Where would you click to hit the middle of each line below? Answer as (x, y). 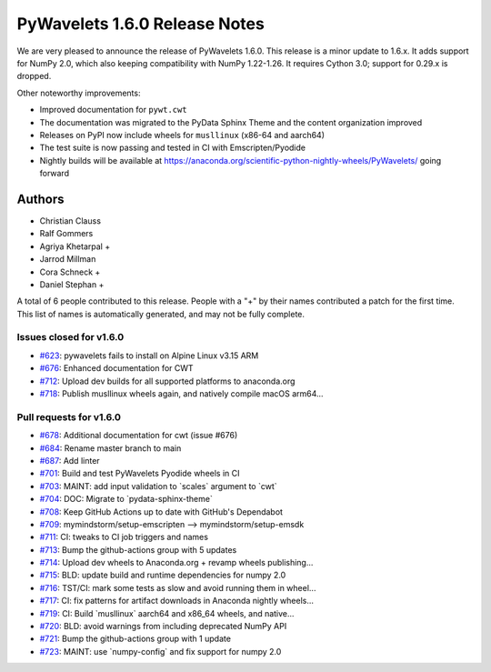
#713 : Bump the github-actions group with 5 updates (138, 549)
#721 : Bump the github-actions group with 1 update (135, 639)
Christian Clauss (70, 221)
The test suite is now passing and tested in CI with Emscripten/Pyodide (173, 148)
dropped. (34, 76)
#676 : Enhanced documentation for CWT (117, 368)
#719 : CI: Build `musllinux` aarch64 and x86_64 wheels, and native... (167, 613)
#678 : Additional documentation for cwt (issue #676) (139, 436)
